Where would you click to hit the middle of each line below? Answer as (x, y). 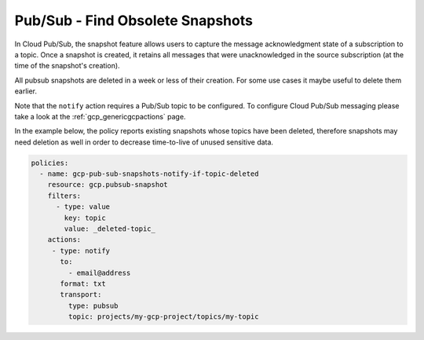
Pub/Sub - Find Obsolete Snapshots (133, 20)
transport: (81, 295)
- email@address (99, 272)
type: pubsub (93, 305)
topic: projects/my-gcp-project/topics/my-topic (163, 317)
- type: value (83, 207)
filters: (64, 196)
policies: (50, 163)
